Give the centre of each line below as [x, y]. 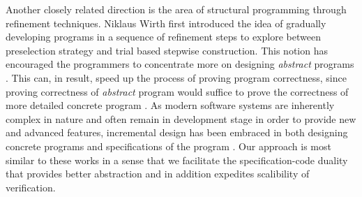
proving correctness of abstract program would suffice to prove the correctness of [177, 91]
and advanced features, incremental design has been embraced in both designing [177, 132]
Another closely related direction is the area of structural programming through [176, 9]
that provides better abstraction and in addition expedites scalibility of [158, 174]
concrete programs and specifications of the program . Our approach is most [168, 146]
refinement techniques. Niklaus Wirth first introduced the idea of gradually [166, 23]
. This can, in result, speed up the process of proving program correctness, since [176, 77]
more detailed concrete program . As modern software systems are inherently [170, 105]
